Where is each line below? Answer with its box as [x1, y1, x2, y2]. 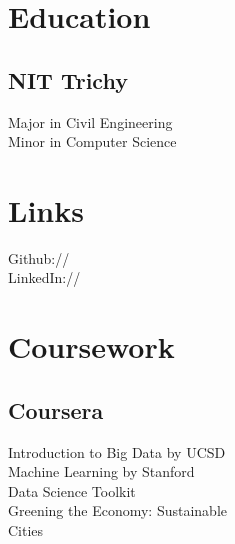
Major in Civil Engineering [8, 111, 173, 132]
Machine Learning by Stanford [8, 461, 195, 482]
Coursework [8, 326, 175, 367]
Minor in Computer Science [8, 131, 177, 152]
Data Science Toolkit [8, 480, 136, 501]
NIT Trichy [8, 64, 128, 95]
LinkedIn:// [8, 267, 81, 288]
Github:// [8, 247, 70, 268]
